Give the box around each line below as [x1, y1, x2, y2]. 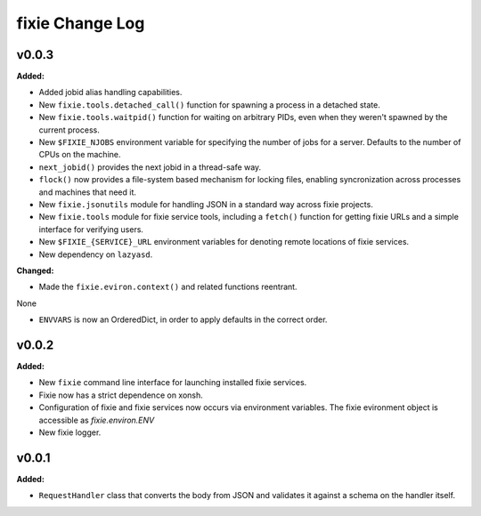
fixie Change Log [16, 13, 145, 33]
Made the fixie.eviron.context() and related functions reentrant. [38, 281, 298, 293]
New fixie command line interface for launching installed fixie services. [38, 377, 307, 388]
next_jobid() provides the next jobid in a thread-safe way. [38, 161, 262, 173]
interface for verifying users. [38, 223, 144, 235]
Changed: [16, 265, 54, 276]
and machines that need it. [38, 187, 137, 198]
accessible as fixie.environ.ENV [38, 415, 155, 425]
